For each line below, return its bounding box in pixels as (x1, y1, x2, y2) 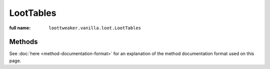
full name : (9, 25, 31, 31)
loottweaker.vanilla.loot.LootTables (48, 25, 141, 31)
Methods (9, 38, 38, 46)
